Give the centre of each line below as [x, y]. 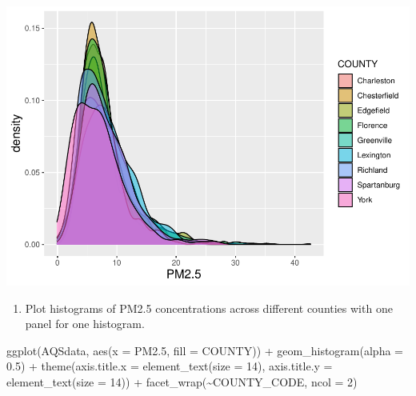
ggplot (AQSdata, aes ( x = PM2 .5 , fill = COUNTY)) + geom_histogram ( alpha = [205, 350]
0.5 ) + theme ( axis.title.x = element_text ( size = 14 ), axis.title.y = [170, 366]
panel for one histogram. [85, 324]
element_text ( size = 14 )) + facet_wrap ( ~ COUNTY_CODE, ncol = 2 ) [182, 381]
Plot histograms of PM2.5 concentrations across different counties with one [209, 308]
